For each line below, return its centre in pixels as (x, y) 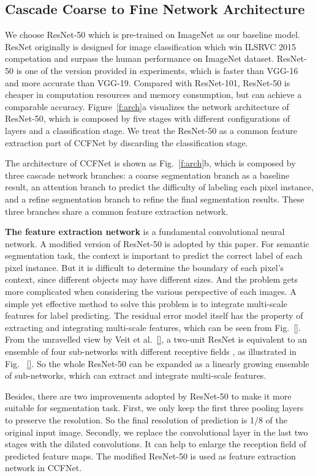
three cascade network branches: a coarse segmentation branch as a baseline (147, 175)
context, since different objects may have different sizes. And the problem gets (151, 279)
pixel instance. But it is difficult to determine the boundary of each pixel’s (145, 267)
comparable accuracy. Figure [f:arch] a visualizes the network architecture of (147, 106)
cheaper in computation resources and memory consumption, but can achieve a (153, 95)
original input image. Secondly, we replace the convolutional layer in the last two (157, 432)
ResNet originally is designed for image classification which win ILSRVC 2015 (151, 46)
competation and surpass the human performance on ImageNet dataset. (140, 58)
